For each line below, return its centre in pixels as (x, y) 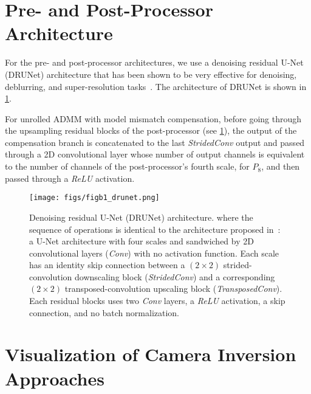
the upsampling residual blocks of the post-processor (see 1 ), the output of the (151, 130)
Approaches (55, 378)
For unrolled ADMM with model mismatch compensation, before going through (153, 118)
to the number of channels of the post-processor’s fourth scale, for (127, 166)
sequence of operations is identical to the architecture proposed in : (155, 229)
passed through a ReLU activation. (70, 178)
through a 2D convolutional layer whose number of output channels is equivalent (155, 154)
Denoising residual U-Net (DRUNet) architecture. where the (141, 217)
